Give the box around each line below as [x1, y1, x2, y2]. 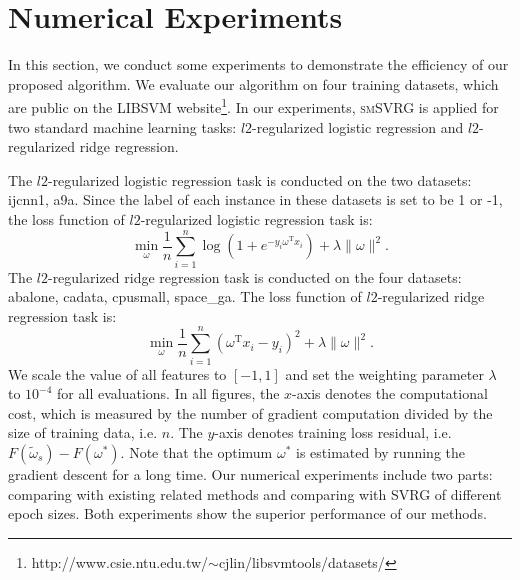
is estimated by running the [296, 441, 465, 462]
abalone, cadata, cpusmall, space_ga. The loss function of [8, 286, 362, 307]
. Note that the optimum [120, 441, 273, 462]
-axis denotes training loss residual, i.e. [214, 422, 452, 443]
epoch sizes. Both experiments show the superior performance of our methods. [8, 503, 487, 524]
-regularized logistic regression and [252, 116, 464, 137]
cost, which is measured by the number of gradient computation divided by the [8, 402, 493, 423]
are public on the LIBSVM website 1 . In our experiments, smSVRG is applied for [8, 94, 499, 117]
